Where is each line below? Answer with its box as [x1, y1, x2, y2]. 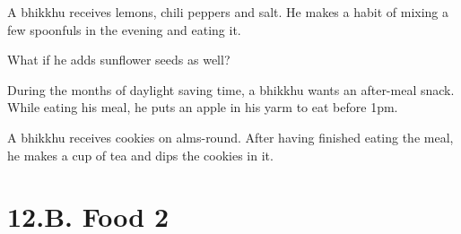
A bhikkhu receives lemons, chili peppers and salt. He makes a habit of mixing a [7, 3, 448, 21]
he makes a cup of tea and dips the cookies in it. [7, 145, 274, 164]
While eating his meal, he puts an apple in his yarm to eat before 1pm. [7, 98, 398, 117]
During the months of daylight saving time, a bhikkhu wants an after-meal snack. [7, 80, 455, 99]
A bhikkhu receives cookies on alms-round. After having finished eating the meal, [7, 127, 454, 146]
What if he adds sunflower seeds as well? [7, 50, 230, 69]
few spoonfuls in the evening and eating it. [7, 20, 241, 39]
